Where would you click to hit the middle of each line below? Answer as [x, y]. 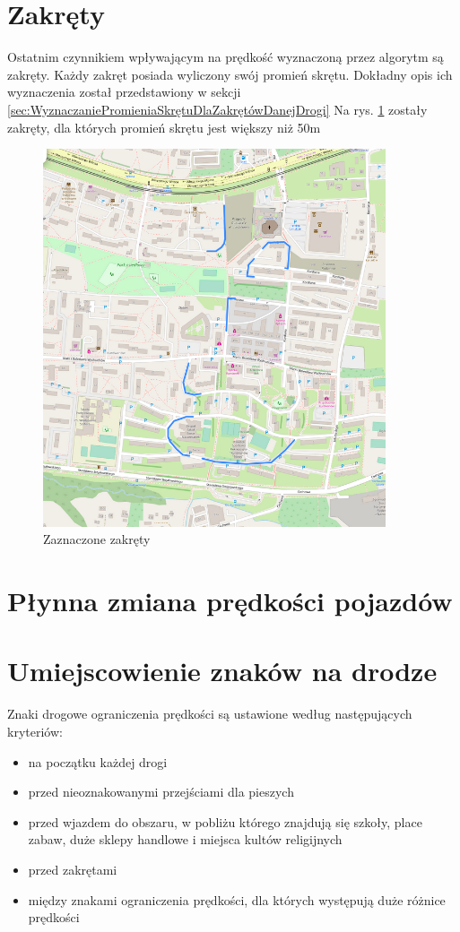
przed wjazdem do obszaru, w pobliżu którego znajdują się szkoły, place [225, 821]
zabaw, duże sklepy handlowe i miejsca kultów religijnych [185, 839]
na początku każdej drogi [98, 761]
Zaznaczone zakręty [97, 539]
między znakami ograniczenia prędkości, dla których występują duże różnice [237, 899]
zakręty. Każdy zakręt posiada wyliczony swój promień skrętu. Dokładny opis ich [230, 74]
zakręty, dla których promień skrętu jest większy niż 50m [164, 127]
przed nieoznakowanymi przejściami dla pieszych [161, 792]
